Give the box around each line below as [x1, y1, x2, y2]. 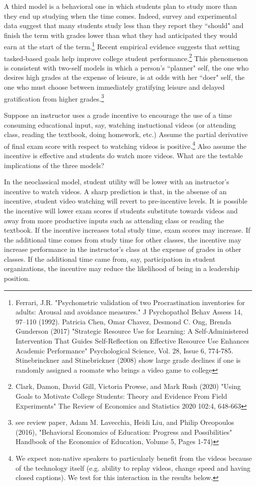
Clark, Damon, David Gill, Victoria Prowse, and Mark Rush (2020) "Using [15, 381, 241, 391]
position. [4, 273, 30, 283]
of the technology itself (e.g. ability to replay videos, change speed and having [15, 462, 251, 473]
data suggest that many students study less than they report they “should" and [4, 20, 244, 31]
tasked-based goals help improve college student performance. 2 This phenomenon [4, 51, 248, 63]
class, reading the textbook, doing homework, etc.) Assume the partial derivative [4, 129, 248, 139]
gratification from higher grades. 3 [4, 92, 104, 104]
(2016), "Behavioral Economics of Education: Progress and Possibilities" [15, 426, 232, 437]
